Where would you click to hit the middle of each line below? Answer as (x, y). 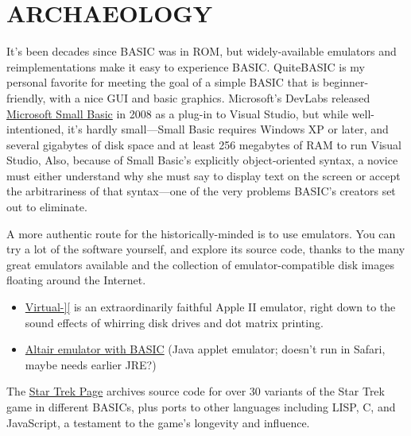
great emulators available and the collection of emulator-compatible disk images (200, 264)
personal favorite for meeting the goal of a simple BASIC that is (163, 82)
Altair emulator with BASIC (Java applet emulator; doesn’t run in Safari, (205, 349)
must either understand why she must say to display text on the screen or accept (204, 175)
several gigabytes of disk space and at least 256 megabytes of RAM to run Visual (204, 144)
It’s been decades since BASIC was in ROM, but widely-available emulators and (202, 51)
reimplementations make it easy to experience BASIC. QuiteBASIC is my (186, 66)
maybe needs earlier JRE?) (91, 364)
